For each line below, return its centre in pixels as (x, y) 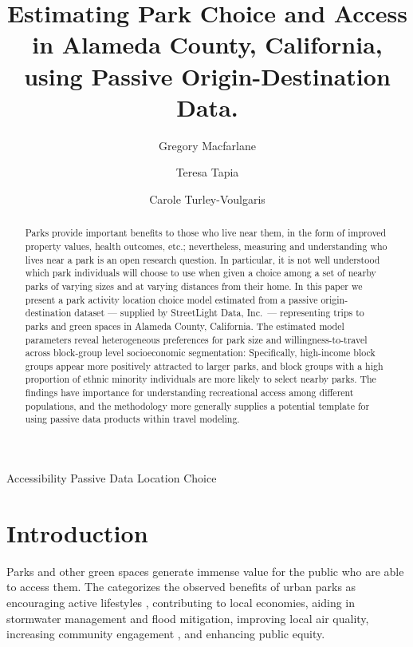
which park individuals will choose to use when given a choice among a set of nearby (201, 273)
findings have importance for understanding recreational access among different (189, 393)
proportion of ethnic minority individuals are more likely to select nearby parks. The (201, 379)
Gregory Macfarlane (207, 145)
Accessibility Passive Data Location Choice (112, 478)
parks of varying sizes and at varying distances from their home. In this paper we (194, 286)
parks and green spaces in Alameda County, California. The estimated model (185, 325)
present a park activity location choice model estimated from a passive (171, 299)
